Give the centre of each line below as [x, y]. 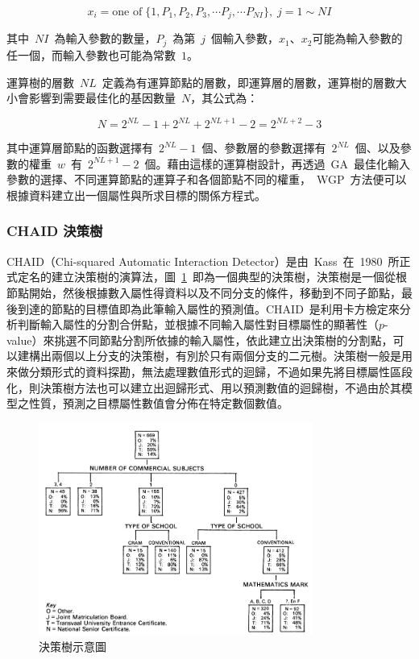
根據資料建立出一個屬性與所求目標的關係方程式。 [136, 195]
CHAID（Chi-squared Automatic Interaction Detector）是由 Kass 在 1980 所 [203, 261]
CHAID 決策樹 [55, 231]
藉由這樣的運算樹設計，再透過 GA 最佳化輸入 [288, 163]
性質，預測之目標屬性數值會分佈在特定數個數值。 [158, 403]
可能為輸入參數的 [357, 38]
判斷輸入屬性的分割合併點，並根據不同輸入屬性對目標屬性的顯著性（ [198, 324]
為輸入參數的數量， [105, 38]
